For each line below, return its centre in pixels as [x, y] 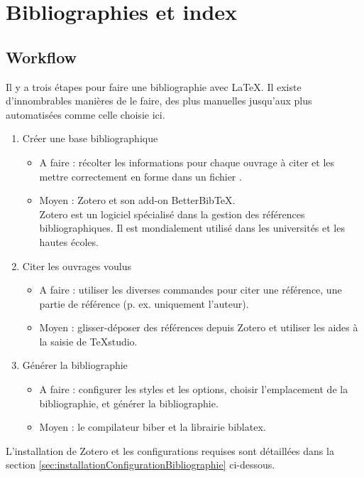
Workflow [42, 57]
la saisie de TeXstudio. [88, 341]
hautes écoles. [69, 241]
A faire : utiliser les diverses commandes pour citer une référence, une [191, 290]
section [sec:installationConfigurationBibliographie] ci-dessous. [140, 465]
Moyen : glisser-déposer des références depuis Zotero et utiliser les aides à [199, 327]
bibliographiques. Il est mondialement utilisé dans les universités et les [192, 228]
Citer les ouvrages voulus [77, 266]
